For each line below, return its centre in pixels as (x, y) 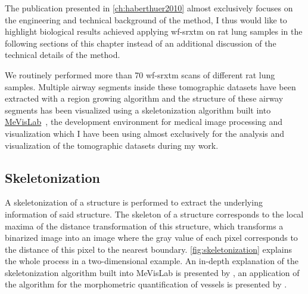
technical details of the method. (63, 55)
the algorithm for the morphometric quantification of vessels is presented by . (146, 284)
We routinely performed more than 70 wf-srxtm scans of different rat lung (140, 74)
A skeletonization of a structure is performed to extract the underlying (134, 202)
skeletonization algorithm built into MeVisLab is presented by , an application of (152, 272)
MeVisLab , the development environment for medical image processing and (144, 122)
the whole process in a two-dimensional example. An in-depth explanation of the (152, 261)
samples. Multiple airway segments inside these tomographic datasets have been (150, 86)
